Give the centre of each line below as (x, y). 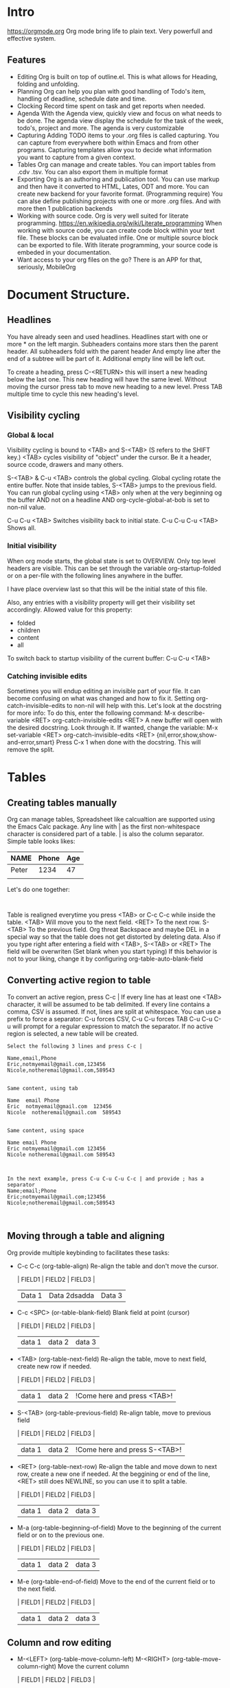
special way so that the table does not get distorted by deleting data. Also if (114, 937)
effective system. (32, 38)
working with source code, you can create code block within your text (116, 230)
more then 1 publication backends (65, 208)
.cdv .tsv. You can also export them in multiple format (92, 171)
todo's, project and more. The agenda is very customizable (100, 127)
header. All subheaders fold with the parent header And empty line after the (114, 351)
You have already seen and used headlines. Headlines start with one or (107, 336)
